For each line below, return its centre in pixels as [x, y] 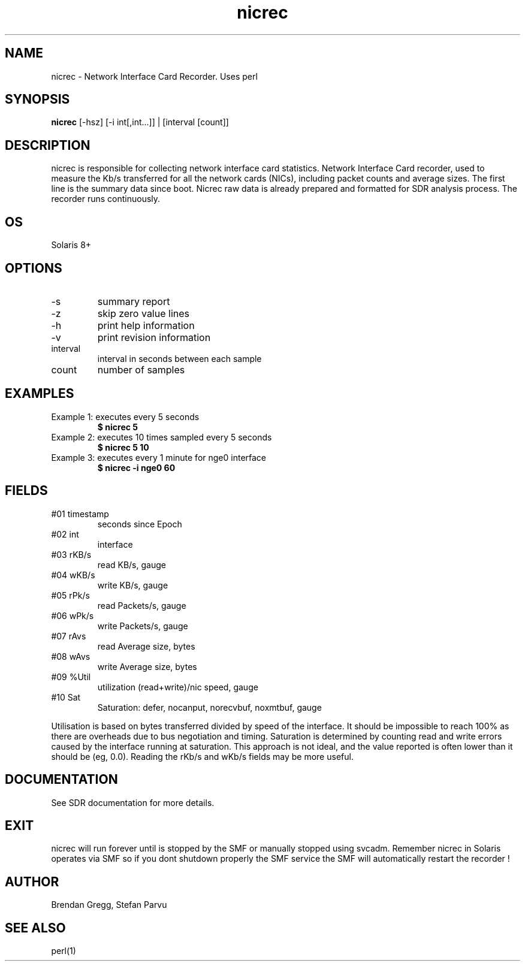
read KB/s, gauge [132, 564]
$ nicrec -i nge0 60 [136, 467]
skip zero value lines [143, 313]
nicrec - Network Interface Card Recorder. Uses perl [154, 76]
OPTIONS [34, 268]
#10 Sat [66, 697]
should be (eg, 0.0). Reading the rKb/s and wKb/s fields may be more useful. [202, 756]
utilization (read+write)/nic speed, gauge [178, 687]
